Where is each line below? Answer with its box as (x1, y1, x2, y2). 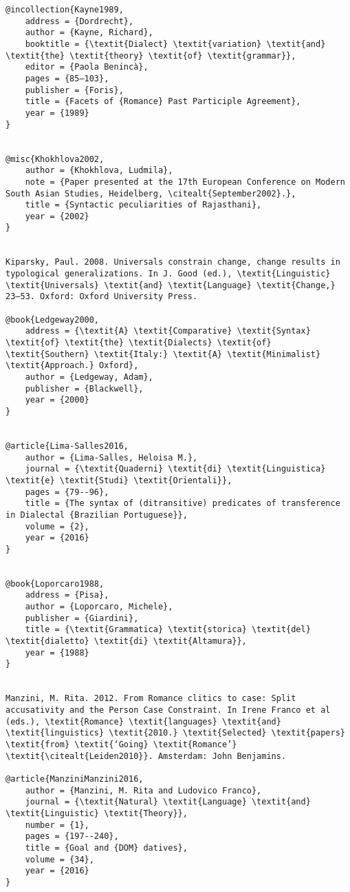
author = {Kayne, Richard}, (25, 28, 153, 38)
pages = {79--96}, (25, 487, 109, 497)
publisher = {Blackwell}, (25, 383, 144, 394)
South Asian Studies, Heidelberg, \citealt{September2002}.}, (6, 188, 296, 199)
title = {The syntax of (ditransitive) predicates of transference (25, 498, 340, 509)
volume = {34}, (25, 854, 94, 864)
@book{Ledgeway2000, (6, 314, 100, 325)
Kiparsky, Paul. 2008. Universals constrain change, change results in (6, 257, 340, 267)
